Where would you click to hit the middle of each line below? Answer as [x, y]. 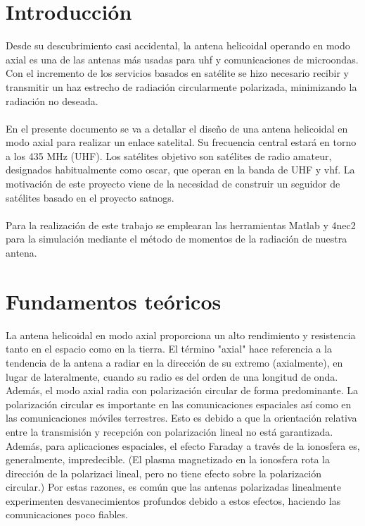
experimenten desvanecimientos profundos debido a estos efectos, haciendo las [173, 500]
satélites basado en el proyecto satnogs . [90, 197]
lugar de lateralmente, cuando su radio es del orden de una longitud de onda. [172, 376]
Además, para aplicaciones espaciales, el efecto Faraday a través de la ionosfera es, [183, 445]
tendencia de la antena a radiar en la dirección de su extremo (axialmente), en [174, 362]
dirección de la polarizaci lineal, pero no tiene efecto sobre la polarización [164, 473]
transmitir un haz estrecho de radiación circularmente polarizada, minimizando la [181, 86]
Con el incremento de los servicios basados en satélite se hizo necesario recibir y [177, 73]
